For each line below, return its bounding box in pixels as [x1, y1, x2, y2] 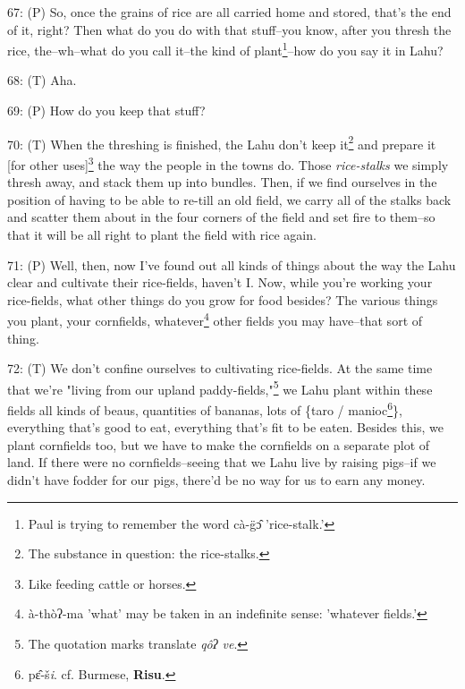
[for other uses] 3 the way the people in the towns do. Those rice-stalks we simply [7, 152, 449, 174]
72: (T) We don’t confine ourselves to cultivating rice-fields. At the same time [7, 359, 433, 378]
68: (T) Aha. [7, 71, 77, 89]
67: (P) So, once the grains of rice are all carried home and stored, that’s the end [7, 3, 452, 21]
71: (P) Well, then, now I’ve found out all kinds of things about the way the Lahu [7, 255, 456, 274]
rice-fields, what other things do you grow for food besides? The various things [7, 290, 438, 309]
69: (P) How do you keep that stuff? [7, 101, 206, 120]
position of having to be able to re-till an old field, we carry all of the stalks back [7, 190, 452, 208]
